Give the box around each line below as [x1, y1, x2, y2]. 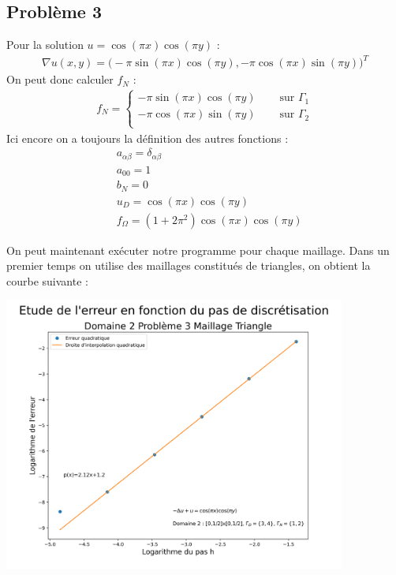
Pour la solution [6, 36, 84, 53]
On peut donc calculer [6, 71, 114, 88]
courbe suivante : [6, 272, 88, 289]
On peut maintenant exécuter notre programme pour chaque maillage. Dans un [6, 241, 390, 258]
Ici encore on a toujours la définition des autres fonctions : [6, 129, 289, 146]
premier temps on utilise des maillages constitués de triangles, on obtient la [6, 257, 371, 274]
